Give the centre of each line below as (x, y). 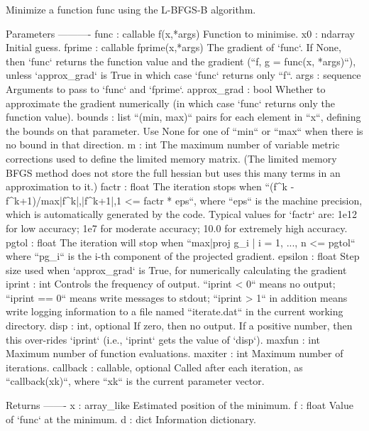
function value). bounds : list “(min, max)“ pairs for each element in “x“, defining (183, 117)
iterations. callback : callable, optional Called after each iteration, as (154, 367)
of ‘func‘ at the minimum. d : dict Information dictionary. (131, 419)
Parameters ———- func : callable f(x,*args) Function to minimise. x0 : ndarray (180, 33)
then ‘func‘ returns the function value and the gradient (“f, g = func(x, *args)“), (181, 61)
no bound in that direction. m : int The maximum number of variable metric (173, 144)
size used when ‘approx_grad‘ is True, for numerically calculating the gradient (176, 269)
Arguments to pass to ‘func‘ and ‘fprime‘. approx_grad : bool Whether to (166, 88)
